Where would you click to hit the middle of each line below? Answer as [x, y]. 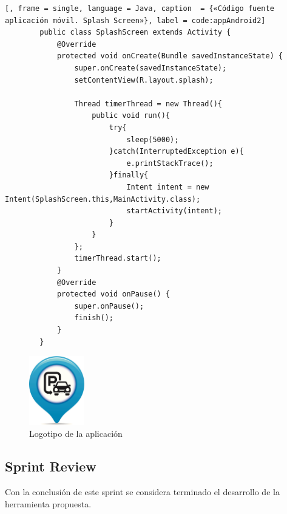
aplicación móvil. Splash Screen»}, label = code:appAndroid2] [135, 20]
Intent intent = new [168, 187]
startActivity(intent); [174, 211]
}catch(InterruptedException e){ [176, 152]
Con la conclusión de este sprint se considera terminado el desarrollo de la [142, 491]
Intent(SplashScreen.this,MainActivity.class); [103, 199]
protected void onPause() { [113, 294]
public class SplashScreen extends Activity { [135, 33]
